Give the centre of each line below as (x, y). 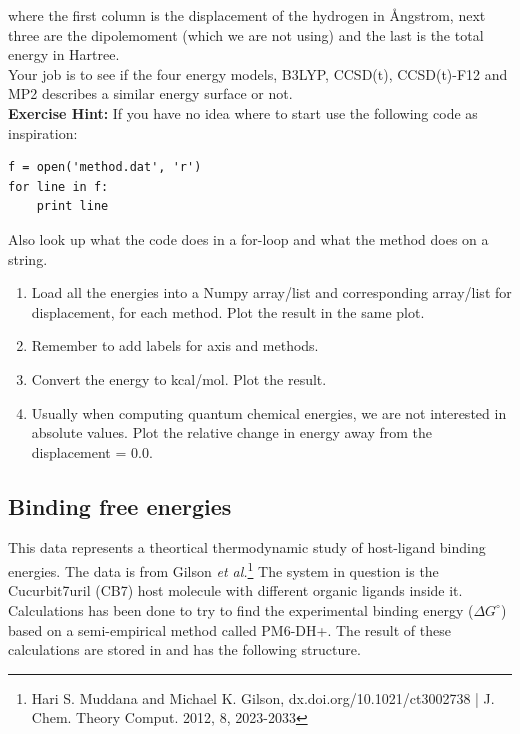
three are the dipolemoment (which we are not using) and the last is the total (246, 34)
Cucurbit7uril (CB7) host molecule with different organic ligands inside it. (235, 590)
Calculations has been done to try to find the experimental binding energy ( (241, 609)
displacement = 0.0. (92, 451)
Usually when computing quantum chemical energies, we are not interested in (269, 412)
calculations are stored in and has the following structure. (184, 649)
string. (28, 258)
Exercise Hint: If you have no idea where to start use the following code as (243, 112)
